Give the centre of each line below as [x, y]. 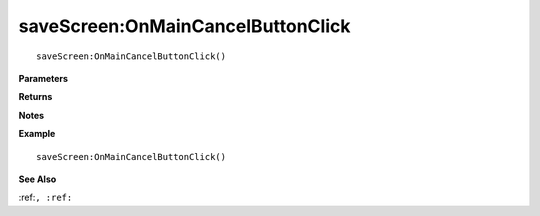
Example [37, 134]
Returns [35, 97]
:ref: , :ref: [45, 197]
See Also [37, 179]
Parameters [43, 78]
